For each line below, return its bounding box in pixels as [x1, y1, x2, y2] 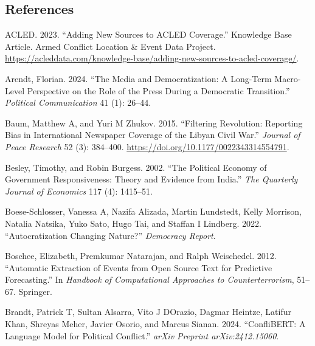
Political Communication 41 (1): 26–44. [5, 96, 151, 109]
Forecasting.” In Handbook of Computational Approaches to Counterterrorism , [5, 273, 294, 286]
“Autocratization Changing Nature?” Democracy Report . [5, 229, 216, 241]
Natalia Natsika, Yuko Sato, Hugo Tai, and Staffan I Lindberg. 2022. [5, 216, 261, 229]
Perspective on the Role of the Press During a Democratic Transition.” [27, 84, 290, 97]
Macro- [274, 72, 301, 85]
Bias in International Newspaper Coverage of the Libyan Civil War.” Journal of [5, 128, 300, 141]
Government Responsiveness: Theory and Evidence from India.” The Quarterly [5, 173, 298, 185]
